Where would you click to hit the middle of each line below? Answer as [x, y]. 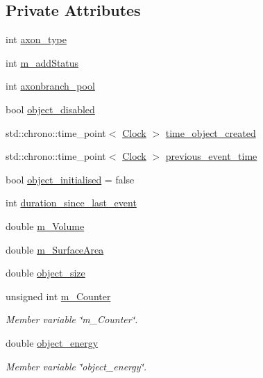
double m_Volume [45, 225]
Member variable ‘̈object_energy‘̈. [76, 366]
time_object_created [211, 132]
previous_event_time [211, 156]
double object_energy [52, 342]
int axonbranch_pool [50, 86]
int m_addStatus [42, 62]
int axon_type [36, 39]
